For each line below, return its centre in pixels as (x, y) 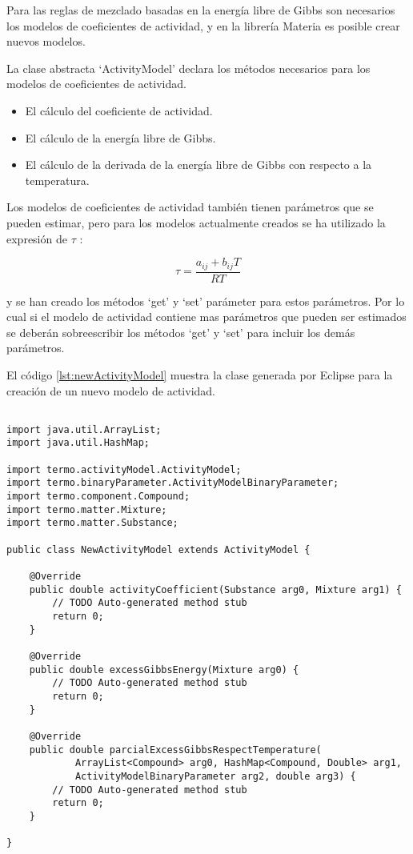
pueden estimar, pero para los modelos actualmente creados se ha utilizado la (196, 222)
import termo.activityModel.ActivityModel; (124, 469)
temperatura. (57, 180)
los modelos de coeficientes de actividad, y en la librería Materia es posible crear (203, 25)
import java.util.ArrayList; (84, 429)
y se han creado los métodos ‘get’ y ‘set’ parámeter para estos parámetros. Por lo (206, 301)
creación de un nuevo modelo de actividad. (111, 390)
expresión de (37, 238)
